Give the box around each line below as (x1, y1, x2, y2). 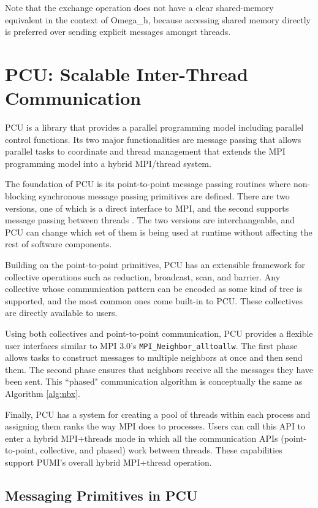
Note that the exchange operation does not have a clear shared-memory (5, 1, 274, 13)
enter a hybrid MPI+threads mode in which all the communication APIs (5, 431, 278, 444)
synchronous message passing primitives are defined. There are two (39, 190, 290, 202)
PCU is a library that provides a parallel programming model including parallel (5, 121, 304, 134)
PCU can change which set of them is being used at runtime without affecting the (5, 225, 312, 238)
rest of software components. (5, 237, 112, 250)
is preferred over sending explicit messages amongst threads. (5, 25, 231, 38)
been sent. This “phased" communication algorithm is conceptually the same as (5, 375, 303, 388)
